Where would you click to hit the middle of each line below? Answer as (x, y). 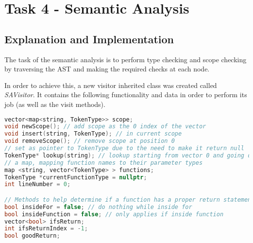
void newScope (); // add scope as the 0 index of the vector (105, 127)
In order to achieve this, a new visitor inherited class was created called (111, 85)
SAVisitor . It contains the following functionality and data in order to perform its (126, 95)
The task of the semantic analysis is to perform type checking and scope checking (126, 59)
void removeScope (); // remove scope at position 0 (90, 141)
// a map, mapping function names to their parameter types (104, 163)
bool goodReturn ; (32, 236)
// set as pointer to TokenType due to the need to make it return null (124, 148)
